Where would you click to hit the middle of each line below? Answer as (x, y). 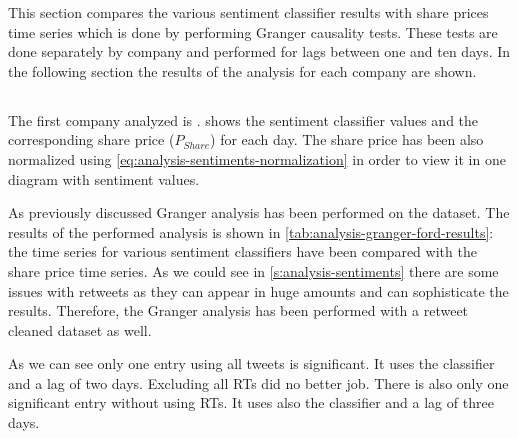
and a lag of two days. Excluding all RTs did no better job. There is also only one (258, 382)
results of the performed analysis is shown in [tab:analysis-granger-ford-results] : (251, 231)
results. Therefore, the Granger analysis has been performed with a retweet (238, 310)
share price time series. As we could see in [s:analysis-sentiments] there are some (253, 270)
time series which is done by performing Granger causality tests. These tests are (253, 31)
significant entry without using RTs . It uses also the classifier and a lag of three (251, 402)
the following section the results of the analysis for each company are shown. (242, 70)
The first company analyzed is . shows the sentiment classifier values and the (243, 119)
